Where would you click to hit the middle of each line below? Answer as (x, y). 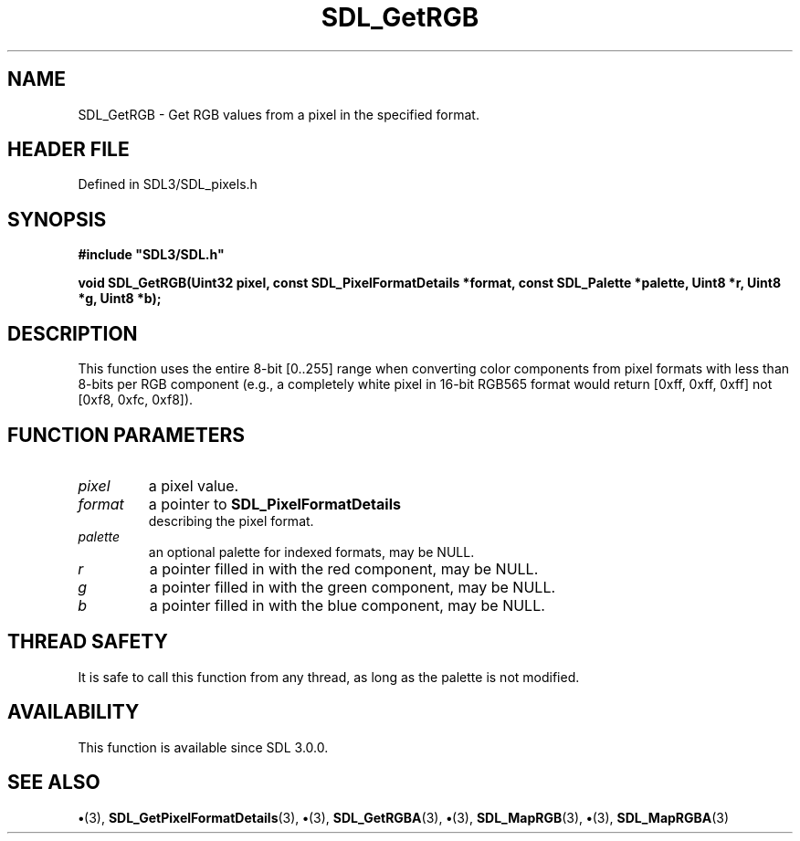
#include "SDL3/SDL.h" (151, 255)
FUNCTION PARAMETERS (126, 435)
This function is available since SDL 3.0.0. (203, 747)
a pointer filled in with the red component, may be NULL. (344, 568)
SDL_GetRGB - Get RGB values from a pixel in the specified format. (279, 114)
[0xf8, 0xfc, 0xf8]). (136, 400)
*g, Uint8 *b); (120, 299)
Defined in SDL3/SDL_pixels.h (168, 184)
